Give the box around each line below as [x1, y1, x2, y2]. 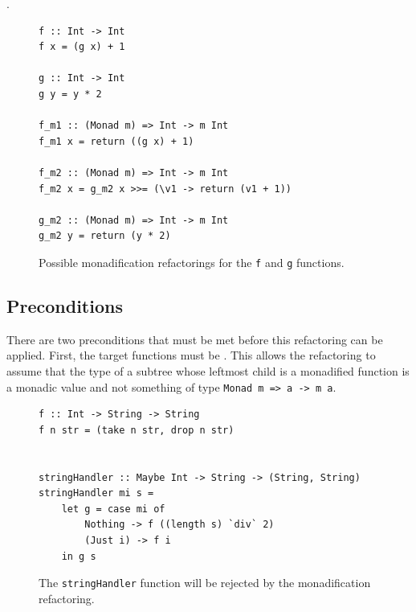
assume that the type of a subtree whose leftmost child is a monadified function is [6, 362, 410, 379]
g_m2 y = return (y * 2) [39, 230, 171, 242]
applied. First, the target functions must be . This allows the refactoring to [6, 347, 376, 364]
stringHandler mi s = [39, 487, 154, 499]
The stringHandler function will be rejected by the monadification [39, 574, 371, 591]
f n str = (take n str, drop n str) [39, 424, 235, 436]
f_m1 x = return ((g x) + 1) [39, 135, 194, 147]
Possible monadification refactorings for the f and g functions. [39, 253, 345, 270]
